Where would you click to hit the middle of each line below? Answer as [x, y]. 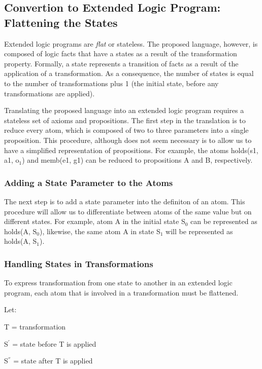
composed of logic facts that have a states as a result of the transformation [121, 53]
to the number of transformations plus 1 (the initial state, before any [111, 83]
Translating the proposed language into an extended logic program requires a [124, 110]
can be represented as [224, 221]
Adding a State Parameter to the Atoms [89, 182]
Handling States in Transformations [79, 263]
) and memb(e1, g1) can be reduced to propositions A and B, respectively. [137, 160]
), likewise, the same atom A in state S [100, 231]
